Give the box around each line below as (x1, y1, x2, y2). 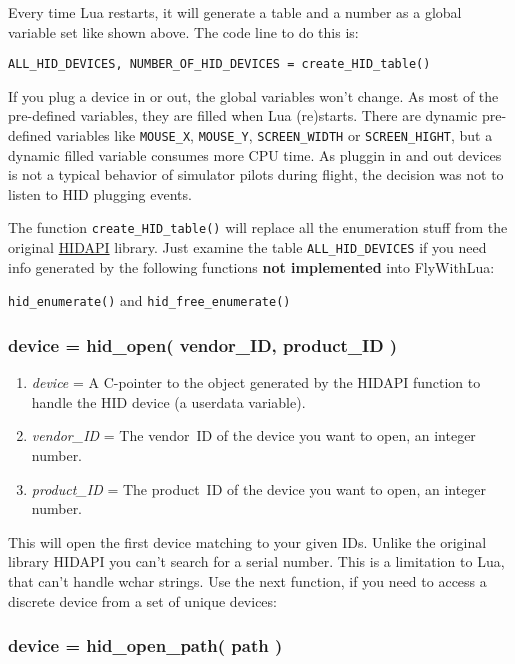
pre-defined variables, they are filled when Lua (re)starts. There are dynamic (8, 105, 478, 126)
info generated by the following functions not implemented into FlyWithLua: (8, 256, 495, 277)
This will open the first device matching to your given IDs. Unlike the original (8, 531, 487, 552)
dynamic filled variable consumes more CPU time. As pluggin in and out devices (8, 144, 502, 165)
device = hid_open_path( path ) (8, 633, 283, 658)
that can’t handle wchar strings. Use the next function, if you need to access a (8, 571, 487, 591)
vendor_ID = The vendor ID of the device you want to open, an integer (31, 425, 476, 446)
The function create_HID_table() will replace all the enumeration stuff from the (8, 217, 508, 238)
